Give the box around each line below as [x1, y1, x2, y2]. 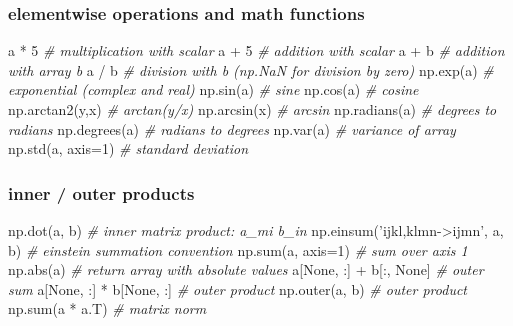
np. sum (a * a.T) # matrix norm [8, 298, 207, 319]
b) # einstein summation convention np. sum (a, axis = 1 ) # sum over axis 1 [8, 239, 468, 260]
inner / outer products [8, 180, 195, 205]
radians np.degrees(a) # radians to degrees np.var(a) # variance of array [8, 118, 456, 139]
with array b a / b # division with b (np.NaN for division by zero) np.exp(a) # [8, 59, 494, 80]
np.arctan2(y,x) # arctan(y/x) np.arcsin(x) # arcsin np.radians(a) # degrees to [8, 99, 497, 119]
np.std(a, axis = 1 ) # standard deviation [8, 138, 249, 159]
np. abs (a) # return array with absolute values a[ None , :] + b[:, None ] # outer [8, 259, 484, 280]
